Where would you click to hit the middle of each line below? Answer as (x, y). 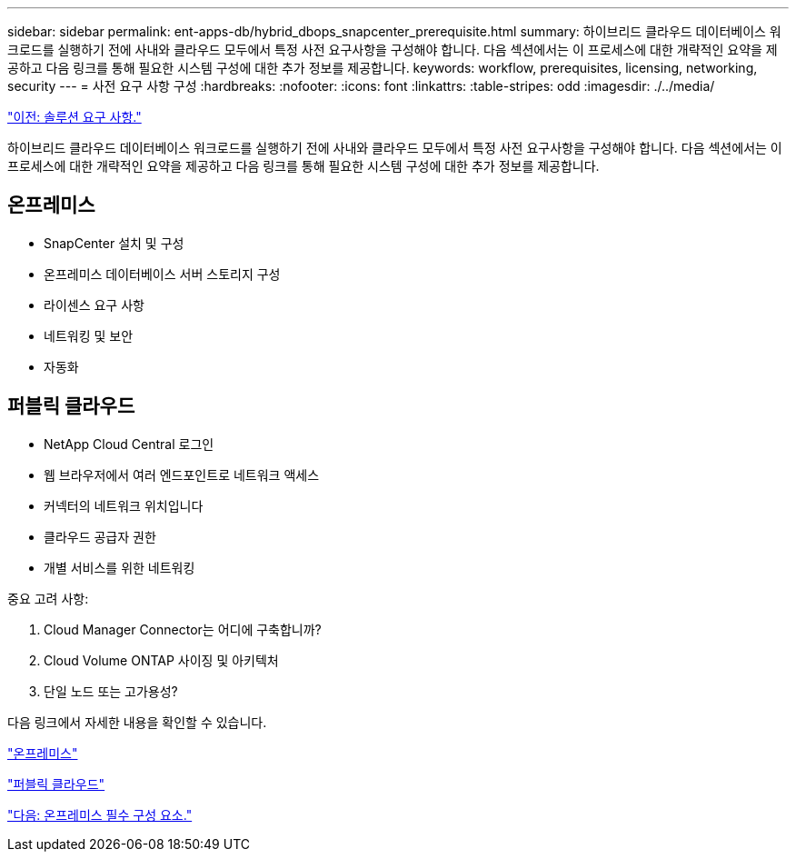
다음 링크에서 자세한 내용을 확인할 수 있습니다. (137, 722)
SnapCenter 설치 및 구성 (114, 243)
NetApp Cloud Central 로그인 (129, 444)
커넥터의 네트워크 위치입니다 (124, 505)
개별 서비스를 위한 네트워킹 (119, 567)
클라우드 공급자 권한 (100, 536)
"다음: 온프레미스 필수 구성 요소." (100, 814)
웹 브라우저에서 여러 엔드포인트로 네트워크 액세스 (182, 474)
